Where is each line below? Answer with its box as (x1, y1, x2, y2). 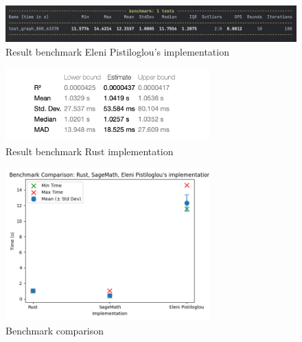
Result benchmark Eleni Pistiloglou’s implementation (5, 44, 229, 58)
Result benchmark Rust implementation (5, 144, 174, 158)
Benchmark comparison (5, 323, 104, 337)
